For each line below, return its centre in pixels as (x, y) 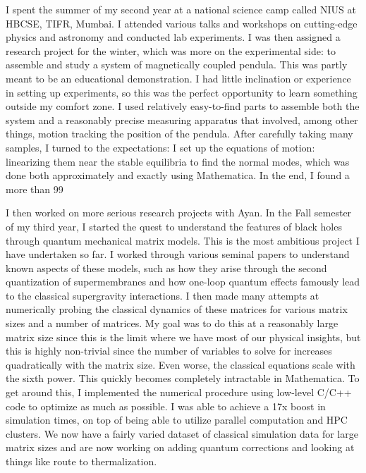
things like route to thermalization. (81, 461)
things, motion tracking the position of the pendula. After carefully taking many (179, 134)
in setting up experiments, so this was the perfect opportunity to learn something (182, 92)
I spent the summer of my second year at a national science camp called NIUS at (181, 9)
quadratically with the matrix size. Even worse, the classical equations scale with (181, 364)
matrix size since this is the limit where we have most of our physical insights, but (183, 337)
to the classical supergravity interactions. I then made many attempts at (163, 295)
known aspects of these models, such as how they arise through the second (166, 268)
